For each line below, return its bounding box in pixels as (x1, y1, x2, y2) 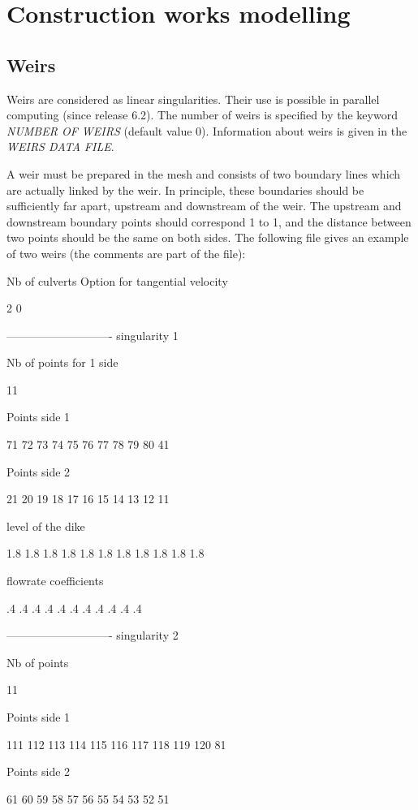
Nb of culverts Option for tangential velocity (6, 272, 228, 289)
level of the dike (6, 517, 85, 534)
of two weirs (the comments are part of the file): (6, 244, 246, 261)
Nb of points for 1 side (6, 354, 119, 371)
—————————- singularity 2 (6, 627, 179, 644)
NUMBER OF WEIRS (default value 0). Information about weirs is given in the (6, 122, 407, 139)
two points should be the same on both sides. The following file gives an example (6, 229, 409, 246)
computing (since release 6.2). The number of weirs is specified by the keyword (6, 106, 398, 123)
